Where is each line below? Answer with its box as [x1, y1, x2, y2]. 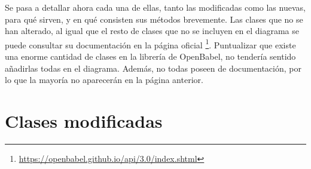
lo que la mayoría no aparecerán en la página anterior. [5, 73, 203, 86]
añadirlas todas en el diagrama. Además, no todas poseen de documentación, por [5, 62, 301, 74]
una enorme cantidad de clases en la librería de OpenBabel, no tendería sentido [5, 50, 296, 63]
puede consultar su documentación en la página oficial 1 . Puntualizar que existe [5, 36, 296, 51]
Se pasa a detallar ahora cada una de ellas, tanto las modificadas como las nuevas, [5, 1, 306, 13]
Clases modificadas [5, 109, 163, 133]
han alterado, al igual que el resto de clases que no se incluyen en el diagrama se [5, 24, 299, 37]
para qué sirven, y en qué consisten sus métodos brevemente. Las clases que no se [5, 13, 303, 25]
